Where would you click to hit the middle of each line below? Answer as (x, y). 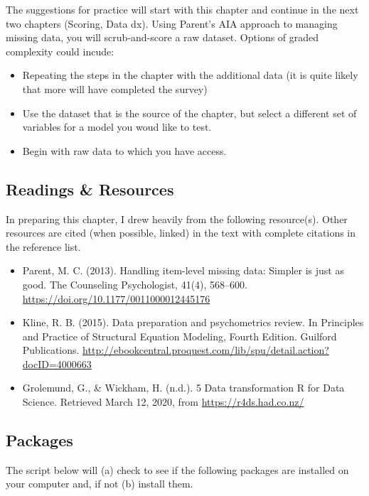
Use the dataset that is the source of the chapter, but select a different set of (189, 113)
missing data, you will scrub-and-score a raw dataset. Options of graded (162, 37)
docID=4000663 (57, 363)
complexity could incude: (60, 51)
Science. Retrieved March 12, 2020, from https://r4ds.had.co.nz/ (163, 402)
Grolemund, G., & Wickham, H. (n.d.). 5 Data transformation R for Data (183, 388)
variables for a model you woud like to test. (117, 127)
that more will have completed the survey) (115, 88)
